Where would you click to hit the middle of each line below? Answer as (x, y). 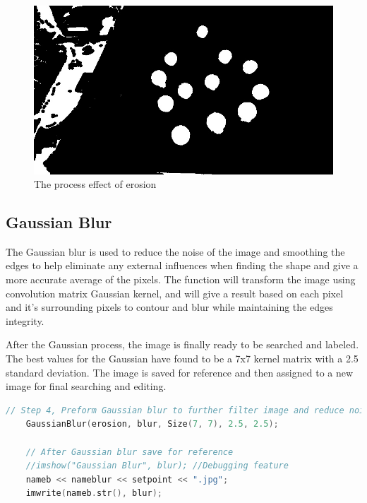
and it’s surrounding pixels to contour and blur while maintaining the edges (169, 307)
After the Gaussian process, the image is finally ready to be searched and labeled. (182, 344)
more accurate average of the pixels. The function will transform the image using (181, 279)
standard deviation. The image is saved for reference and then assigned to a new (180, 372)
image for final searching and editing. (86, 386)
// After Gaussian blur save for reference (130, 452)
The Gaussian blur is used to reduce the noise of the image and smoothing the (175, 251)
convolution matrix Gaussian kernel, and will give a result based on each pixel (175, 293)
